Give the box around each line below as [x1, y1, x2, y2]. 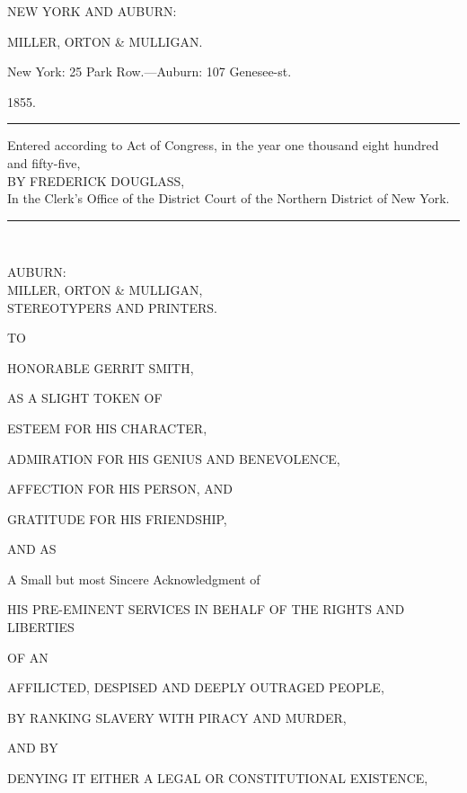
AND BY [7, 738, 58, 757]
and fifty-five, [7, 153, 81, 172]
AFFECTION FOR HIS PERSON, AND [7, 479, 233, 498]
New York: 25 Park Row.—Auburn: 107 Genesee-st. [7, 62, 292, 81]
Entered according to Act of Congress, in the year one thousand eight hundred [7, 136, 439, 155]
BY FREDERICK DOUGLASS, [7, 171, 185, 190]
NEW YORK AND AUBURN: [7, 2, 177, 20]
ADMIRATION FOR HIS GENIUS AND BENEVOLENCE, [7, 449, 340, 468]
